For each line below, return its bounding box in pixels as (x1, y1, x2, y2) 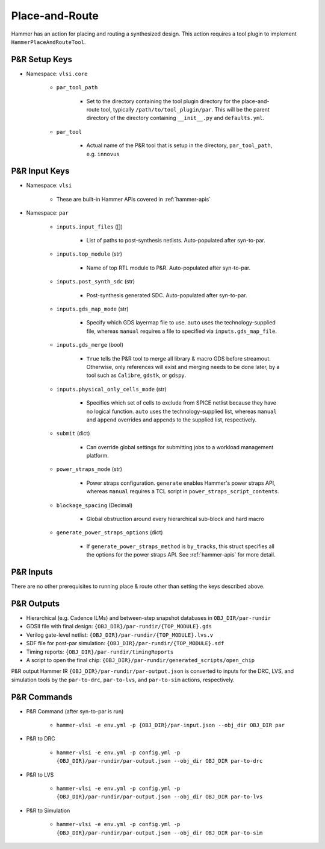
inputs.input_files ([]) (56, 223, 123, 230)
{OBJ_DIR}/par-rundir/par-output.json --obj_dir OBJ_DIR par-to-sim (56, 829, 263, 836)
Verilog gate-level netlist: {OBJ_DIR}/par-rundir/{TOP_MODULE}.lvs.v (26, 631, 214, 639)
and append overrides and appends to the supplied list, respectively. (86, 416, 257, 423)
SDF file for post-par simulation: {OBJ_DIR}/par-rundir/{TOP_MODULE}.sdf (26, 640, 224, 647)
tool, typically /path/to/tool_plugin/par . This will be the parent (101, 106, 270, 113)
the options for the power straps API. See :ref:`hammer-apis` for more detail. (86, 551, 276, 558)
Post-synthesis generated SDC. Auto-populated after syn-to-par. (86, 291, 247, 298)
